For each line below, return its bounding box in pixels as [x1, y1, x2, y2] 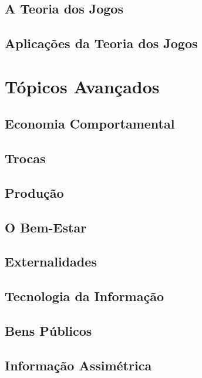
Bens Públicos [5, 322, 92, 340]
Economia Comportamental [5, 114, 175, 133]
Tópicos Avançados [5, 74, 160, 98]
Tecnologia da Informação [5, 287, 164, 305]
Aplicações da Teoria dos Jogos [5, 34, 198, 52]
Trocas [5, 149, 46, 167]
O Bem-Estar [5, 218, 87, 236]
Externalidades [5, 252, 97, 271]
